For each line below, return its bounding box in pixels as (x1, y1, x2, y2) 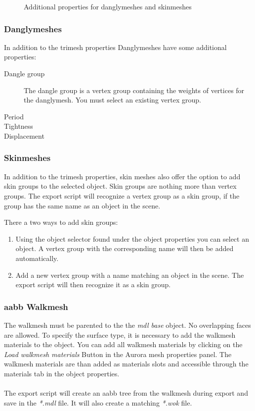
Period (4, 111, 24, 121)
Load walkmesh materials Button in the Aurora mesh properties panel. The (4, 349, 232, 359)
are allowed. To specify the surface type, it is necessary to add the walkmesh (4, 329, 236, 340)
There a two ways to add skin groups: (4, 217, 118, 227)
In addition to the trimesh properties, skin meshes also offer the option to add (4, 171, 241, 181)
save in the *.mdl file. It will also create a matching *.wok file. (4, 397, 192, 408)
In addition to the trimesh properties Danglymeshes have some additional (4, 42, 227, 52)
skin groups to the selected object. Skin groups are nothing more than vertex (4, 181, 237, 191)
